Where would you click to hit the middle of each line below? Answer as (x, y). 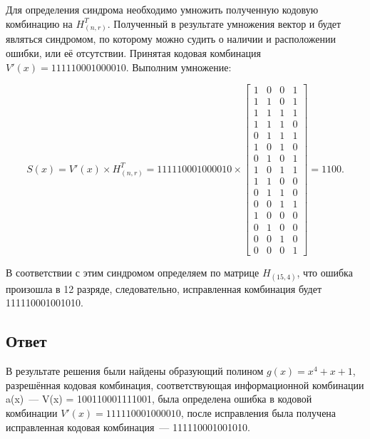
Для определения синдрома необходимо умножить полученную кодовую (162, 9)
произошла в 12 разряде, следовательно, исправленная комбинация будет (164, 288)
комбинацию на (39, 23)
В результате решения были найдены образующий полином (135, 371)
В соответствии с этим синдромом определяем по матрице (133, 272)
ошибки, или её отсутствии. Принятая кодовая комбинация (133, 52)
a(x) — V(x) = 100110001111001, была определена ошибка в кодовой (159, 399)
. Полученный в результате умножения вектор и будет (224, 23)
